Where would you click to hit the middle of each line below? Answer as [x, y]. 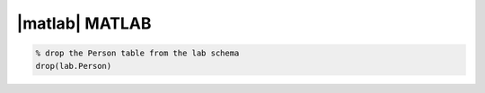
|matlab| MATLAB [84, 23]
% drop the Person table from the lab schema [137, 53]
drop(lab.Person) [74, 66]
